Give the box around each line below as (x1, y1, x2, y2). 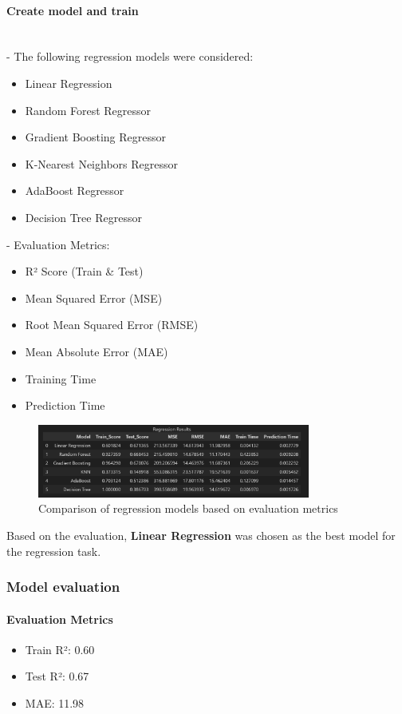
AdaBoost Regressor (25, 182, 124, 199)
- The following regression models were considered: (6, 48, 254, 65)
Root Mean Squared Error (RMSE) (25, 316, 199, 333)
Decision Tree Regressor (25, 208, 142, 225)
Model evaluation (6, 577, 120, 597)
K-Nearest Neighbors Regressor (25, 155, 178, 172)
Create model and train (6, 2, 139, 18)
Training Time (25, 370, 97, 387)
